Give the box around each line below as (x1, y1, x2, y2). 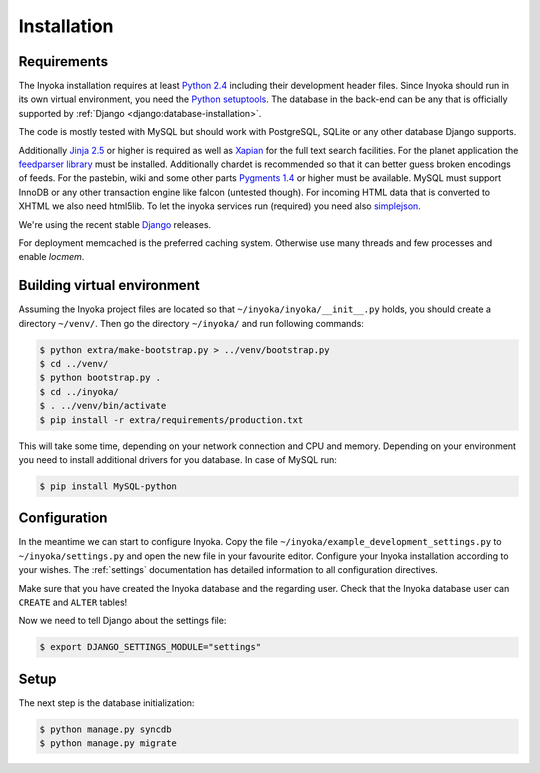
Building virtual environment (18, 277, 200, 294)
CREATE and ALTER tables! (18, 596, 128, 609)
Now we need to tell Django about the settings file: (18, 615, 227, 627)
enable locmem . (18, 251, 85, 263)
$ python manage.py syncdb (39, 723, 172, 735)
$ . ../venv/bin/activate (39, 400, 167, 412)
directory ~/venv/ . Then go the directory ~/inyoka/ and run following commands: (18, 317, 365, 329)
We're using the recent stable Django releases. (18, 218, 212, 230)
